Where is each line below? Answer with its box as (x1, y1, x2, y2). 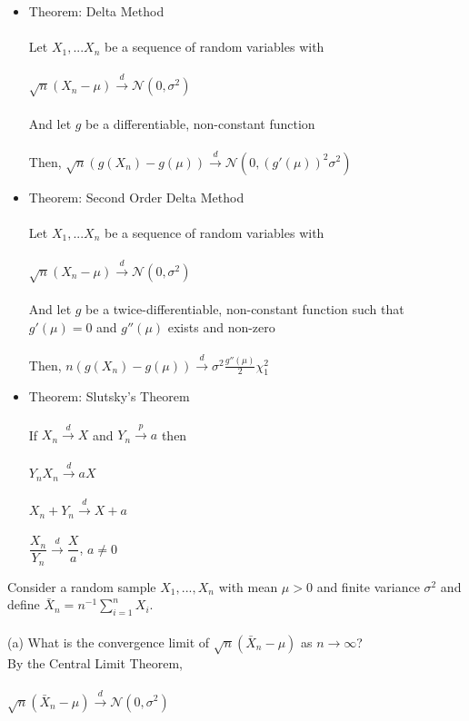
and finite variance (316, 577, 420, 596)
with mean (218, 577, 278, 596)
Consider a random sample (7, 577, 156, 596)
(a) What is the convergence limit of (7, 632, 210, 651)
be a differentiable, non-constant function (85, 114, 315, 133)
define (7, 595, 40, 614)
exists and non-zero (167, 317, 275, 336)
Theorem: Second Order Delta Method (28, 187, 244, 206)
